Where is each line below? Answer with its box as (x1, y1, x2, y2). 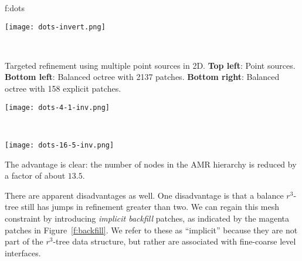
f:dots (5, 2, 25, 14)
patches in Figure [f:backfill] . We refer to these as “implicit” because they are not (5, 223, 298, 236)
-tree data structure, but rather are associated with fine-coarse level (53, 235, 296, 247)
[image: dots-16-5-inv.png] (5, 140, 114, 149)
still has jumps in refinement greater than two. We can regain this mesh (21, 200, 279, 213)
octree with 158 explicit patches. (5, 82, 121, 95)
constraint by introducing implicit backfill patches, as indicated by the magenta (5, 212, 290, 224)
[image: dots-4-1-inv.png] (5, 103, 110, 112)
